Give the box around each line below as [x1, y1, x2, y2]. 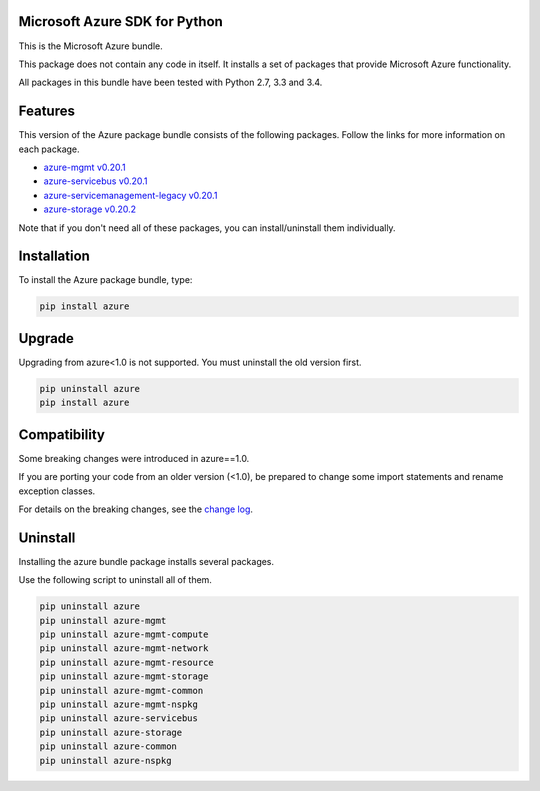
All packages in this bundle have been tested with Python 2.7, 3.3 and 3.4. [18, 76, 323, 89]
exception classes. [18, 485, 96, 497]
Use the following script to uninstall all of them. [18, 574, 212, 586]
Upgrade [18, 330, 75, 347]
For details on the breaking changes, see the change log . [18, 503, 254, 515]
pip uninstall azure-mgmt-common [39, 685, 204, 696]
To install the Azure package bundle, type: [18, 274, 193, 286]
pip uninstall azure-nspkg [39, 755, 172, 766]
